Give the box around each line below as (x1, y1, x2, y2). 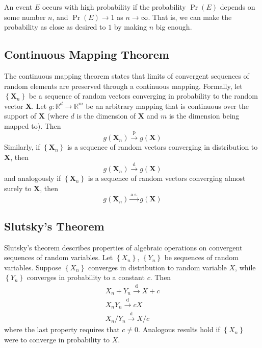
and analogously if (4, 173, 61, 183)
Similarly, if (4, 142, 40, 152)
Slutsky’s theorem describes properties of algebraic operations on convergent (4, 242, 243, 252)
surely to (4, 182, 32, 193)
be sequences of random (164, 252, 239, 263)
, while (235, 262, 256, 272)
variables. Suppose (4, 262, 62, 272)
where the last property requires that (4, 324, 120, 335)
